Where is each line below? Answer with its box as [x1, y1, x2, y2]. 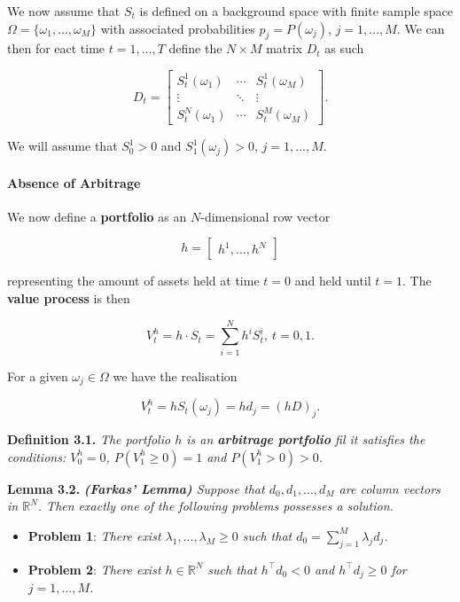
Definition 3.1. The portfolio [7, 430, 171, 449]
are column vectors [339, 479, 441, 497]
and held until [294, 271, 371, 290]
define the [168, 39, 222, 58]
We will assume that [7, 137, 118, 155]
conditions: [7, 447, 66, 465]
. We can [396, 19, 445, 37]
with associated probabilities [100, 19, 255, 37]
